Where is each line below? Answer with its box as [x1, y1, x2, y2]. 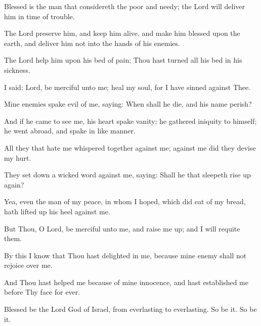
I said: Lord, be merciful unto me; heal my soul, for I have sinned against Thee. [4, 81, 251, 92]
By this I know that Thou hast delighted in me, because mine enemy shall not [4, 250, 247, 260]
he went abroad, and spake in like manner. [4, 125, 136, 136]
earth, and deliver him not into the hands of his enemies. [4, 37, 180, 48]
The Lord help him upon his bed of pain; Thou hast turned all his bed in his [4, 55, 242, 65]
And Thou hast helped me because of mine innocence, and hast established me [4, 276, 248, 287]
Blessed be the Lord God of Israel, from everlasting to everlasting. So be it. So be [4, 304, 257, 314]
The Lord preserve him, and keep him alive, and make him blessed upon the [4, 28, 240, 38]
